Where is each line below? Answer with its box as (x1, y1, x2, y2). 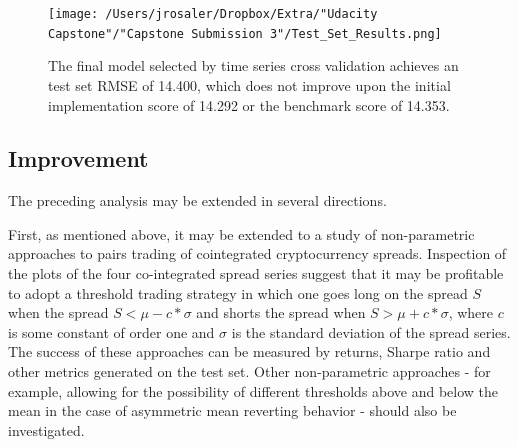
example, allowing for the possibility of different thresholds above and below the (8, 380, 499, 401)
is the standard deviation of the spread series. (231, 321, 511, 342)
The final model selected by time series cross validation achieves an (48, 55, 459, 76)
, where (448, 302, 494, 323)
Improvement (8, 143, 149, 174)
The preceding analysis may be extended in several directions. (8, 190, 387, 211)
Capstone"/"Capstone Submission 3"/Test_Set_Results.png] (48, 26, 442, 41)
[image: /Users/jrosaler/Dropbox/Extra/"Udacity (48, 7, 378, 21)
